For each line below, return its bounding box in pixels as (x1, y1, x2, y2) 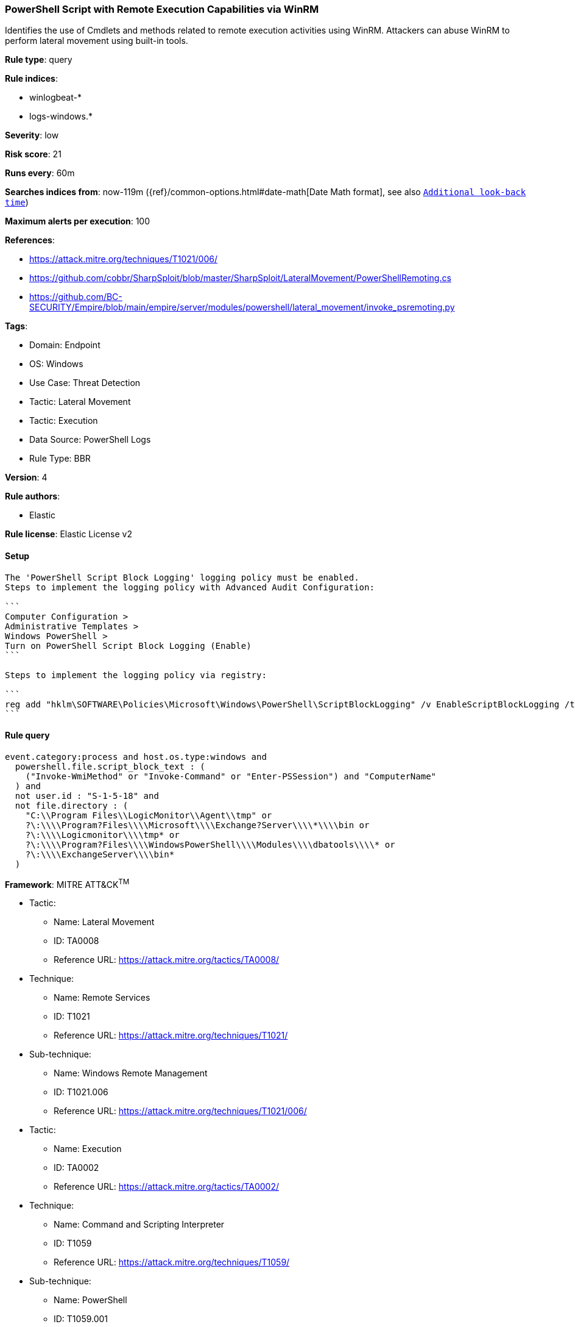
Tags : (5, 321, 28, 332)
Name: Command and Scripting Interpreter (54, 1219, 225, 1230)
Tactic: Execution (29, 415, 98, 426)
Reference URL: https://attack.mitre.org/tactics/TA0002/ (54, 1181, 280, 1192)
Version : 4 (5, 472, 48, 483)
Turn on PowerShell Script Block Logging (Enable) (5, 640, 252, 651)
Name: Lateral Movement (54, 917, 155, 928)
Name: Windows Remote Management (54, 1068, 208, 1079)
